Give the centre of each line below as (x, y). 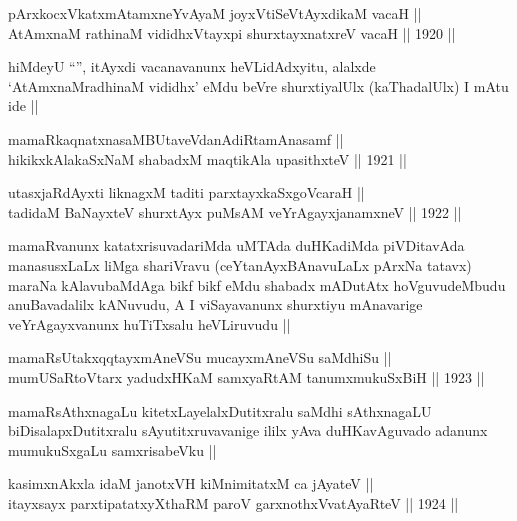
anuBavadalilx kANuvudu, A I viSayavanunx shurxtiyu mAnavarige (215, 304)
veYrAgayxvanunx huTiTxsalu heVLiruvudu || (149, 323)
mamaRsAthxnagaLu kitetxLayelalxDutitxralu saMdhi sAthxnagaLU (220, 410)
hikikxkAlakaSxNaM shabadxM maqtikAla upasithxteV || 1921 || (207, 158)
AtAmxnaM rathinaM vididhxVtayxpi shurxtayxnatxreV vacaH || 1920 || (232, 32)
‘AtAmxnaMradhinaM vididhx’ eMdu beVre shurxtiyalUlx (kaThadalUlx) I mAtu (258, 85)
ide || (23, 105)
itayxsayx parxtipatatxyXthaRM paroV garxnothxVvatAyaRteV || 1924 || (233, 502)
